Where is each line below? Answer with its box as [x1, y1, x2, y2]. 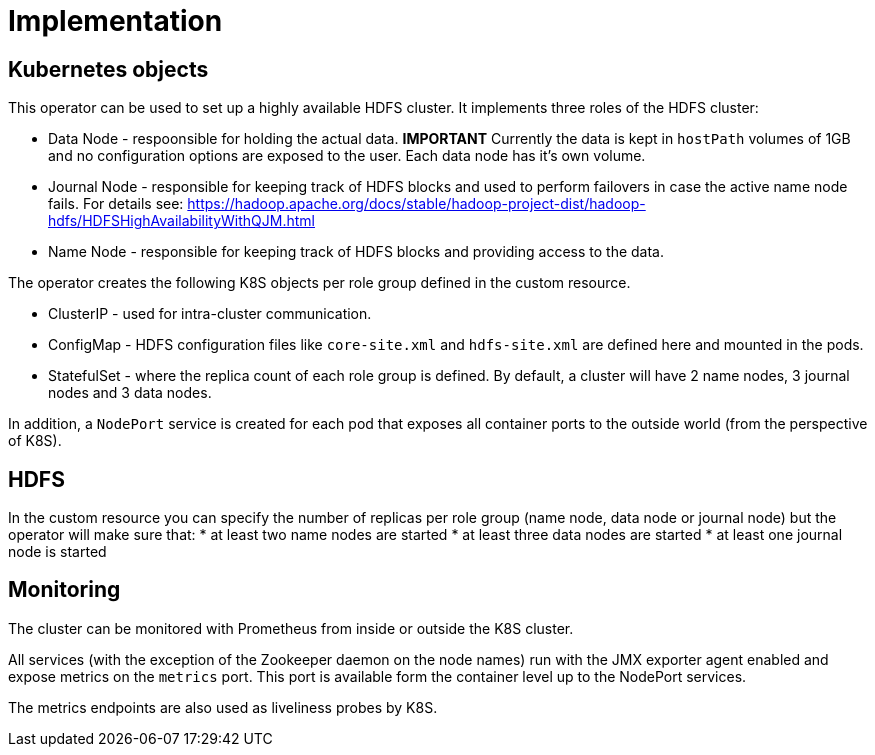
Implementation [8, 4, 223, 38]
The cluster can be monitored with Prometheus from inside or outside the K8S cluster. [8, 619, 574, 637]
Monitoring [8, 577, 121, 603]
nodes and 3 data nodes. [48, 384, 212, 402]
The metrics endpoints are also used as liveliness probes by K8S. [8, 698, 438, 716]
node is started [8, 543, 107, 561]
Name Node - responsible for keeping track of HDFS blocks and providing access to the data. [48, 243, 664, 261]
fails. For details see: [48, 195, 184, 213]
